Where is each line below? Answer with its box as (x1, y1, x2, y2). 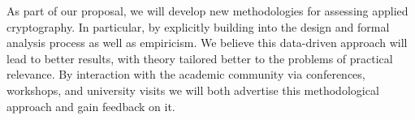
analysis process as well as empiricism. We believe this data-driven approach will (6, 34, 408, 51)
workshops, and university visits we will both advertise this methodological (6, 81, 379, 98)
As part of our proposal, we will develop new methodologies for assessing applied (6, 2, 409, 19)
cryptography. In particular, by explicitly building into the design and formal (6, 18, 390, 35)
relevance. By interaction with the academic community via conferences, (6, 66, 365, 83)
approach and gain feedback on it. (6, 97, 175, 114)
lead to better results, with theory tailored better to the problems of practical (6, 49, 393, 66)
